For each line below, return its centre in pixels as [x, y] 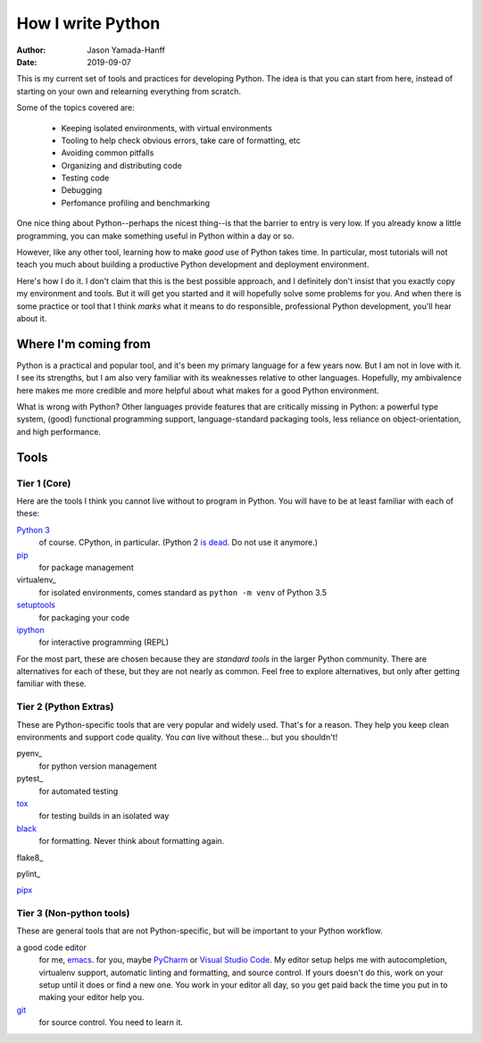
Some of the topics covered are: [76, 108]
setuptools [36, 605]
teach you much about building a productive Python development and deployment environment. [193, 264]
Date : [27, 62]
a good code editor [51, 947]
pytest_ [30, 779]
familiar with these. [51, 684]
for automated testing [79, 791]
